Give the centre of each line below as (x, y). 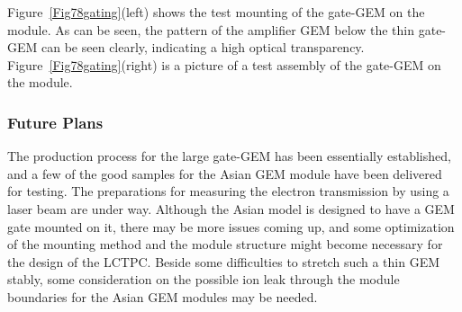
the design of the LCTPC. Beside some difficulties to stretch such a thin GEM (224, 261)
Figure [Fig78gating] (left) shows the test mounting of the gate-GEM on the (216, 12)
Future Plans (55, 122)
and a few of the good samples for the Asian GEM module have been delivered (225, 173)
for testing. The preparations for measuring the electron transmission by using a (228, 191)
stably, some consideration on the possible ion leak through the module (204, 279)
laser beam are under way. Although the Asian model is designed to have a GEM (231, 208)
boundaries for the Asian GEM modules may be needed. (163, 296)
